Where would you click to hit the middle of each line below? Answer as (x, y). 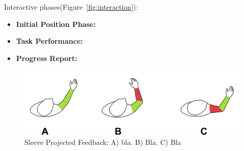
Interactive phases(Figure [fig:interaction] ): (71, 7)
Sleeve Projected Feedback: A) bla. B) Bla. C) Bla (103, 142)
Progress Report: (47, 58)
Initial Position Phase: (56, 24)
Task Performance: (50, 41)
